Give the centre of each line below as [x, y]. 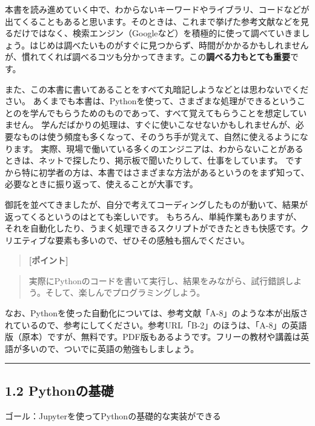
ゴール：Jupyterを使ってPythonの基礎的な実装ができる [113, 415]
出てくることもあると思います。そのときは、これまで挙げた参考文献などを [153, 21]
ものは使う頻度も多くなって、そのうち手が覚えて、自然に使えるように [161, 136]
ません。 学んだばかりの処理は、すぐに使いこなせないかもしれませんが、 [150, 125]
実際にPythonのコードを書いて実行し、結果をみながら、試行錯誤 [157, 280]
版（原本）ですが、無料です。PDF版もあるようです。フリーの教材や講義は [153, 337]
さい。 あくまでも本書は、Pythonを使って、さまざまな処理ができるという [151, 101]
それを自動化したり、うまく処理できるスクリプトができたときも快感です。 [153, 228]
